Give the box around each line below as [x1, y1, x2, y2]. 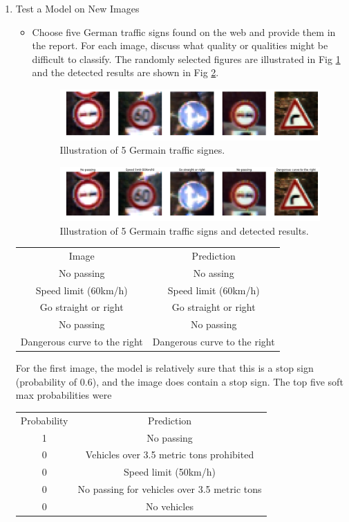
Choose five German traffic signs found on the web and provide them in [32, 24, 336, 39]
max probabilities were [15, 388, 112, 402]
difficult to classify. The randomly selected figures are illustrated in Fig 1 [32, 51, 341, 66]
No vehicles [146, 498, 194, 513]
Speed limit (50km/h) [124, 465, 216, 479]
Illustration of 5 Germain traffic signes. [59, 143, 225, 157]
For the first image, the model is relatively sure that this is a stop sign [15, 361, 314, 375]
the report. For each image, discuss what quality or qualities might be [32, 38, 328, 53]
